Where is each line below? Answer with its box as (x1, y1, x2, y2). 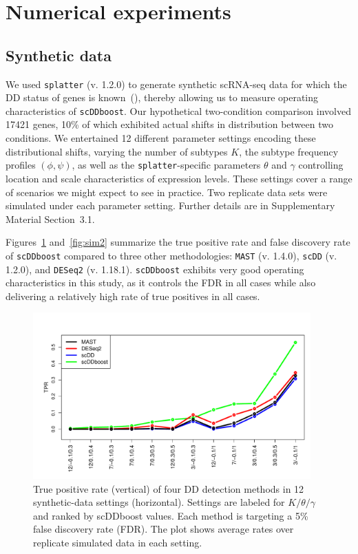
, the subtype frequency (239, 144, 339, 158)
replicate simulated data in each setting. (33, 535, 202, 549)
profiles (6, 158, 36, 172)
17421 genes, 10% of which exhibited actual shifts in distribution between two (6, 117, 333, 131)
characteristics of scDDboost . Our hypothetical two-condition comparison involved (6, 103, 351, 118)
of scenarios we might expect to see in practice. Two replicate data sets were (6, 184, 328, 199)
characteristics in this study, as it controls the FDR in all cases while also (6, 275, 316, 290)
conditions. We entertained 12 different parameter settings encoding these (6, 131, 316, 145)
